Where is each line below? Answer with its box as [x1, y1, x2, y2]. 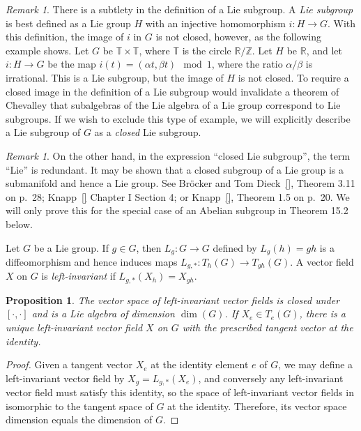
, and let [306, 43, 343, 57]
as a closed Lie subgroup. [94, 125, 201, 139]
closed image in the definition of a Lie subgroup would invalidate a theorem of [6, 84, 339, 98]
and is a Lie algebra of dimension [31, 306, 175, 321]
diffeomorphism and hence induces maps [6, 254, 178, 269]
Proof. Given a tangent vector [6, 357, 133, 372]
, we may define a [278, 357, 353, 372]
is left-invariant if [41, 269, 116, 283]
